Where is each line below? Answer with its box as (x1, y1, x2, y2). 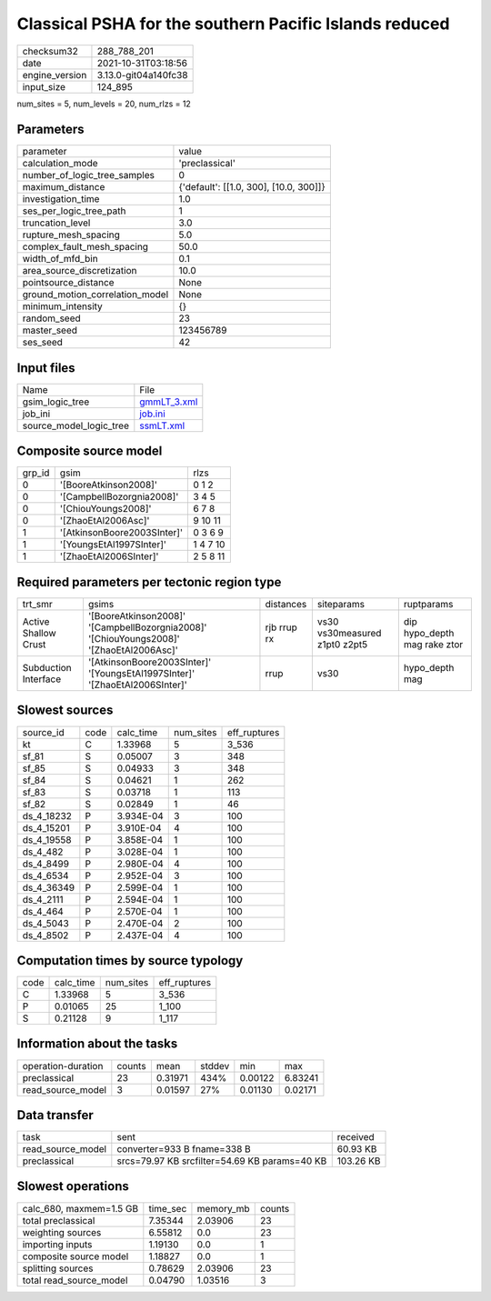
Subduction (22, 662, 72, 674)
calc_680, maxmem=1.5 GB (22, 1202, 139, 1215)
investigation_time (22, 193, 100, 205)
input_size (22, 80, 66, 93)
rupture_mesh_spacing (22, 228, 120, 241)
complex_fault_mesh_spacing (22, 241, 149, 254)
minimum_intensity (22, 300, 104, 313)
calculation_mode (22, 157, 99, 170)
